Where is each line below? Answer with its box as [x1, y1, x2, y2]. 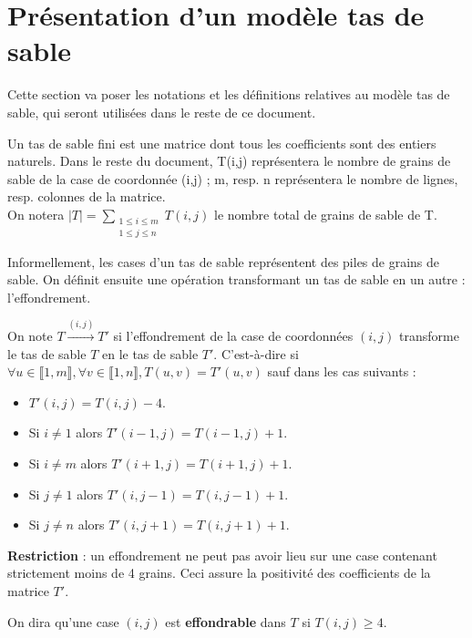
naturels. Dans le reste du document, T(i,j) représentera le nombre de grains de [7, 151, 451, 170]
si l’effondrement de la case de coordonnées [113, 326, 354, 345]
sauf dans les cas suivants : [267, 362, 416, 381]
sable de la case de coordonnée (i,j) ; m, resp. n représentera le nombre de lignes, [7, 169, 458, 188]
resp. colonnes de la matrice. [7, 187, 166, 206]
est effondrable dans [165, 612, 286, 631]
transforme [398, 326, 459, 345]
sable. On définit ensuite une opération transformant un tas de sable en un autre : [7, 270, 466, 289]
